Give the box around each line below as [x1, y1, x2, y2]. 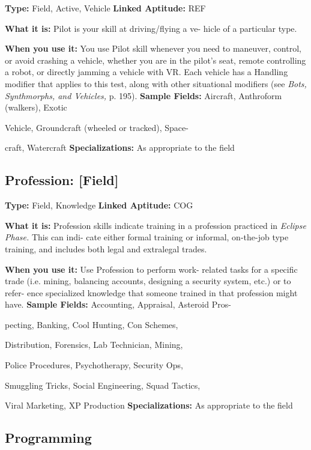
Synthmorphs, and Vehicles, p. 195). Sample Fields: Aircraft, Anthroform [5, 89, 282, 102]
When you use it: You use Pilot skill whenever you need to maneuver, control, [5, 42, 301, 55]
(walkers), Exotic [5, 101, 67, 114]
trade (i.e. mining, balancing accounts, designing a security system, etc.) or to [5, 275, 291, 287]
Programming [5, 428, 92, 447]
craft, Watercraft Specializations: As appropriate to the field [5, 141, 235, 154]
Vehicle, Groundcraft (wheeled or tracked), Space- [5, 121, 189, 133]
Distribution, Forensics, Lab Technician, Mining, [5, 338, 183, 351]
